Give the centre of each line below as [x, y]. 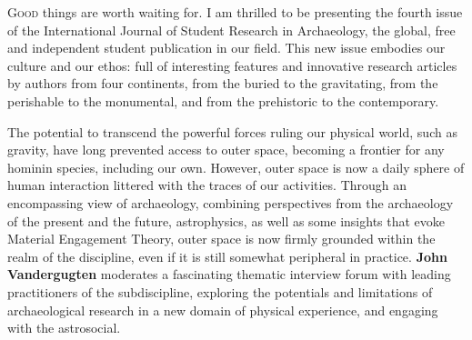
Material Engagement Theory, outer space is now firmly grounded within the [221, 239]
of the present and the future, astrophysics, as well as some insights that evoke [226, 220]
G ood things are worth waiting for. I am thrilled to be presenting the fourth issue [235, 12]
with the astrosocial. [64, 328]
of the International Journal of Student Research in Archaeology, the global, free [231, 30]
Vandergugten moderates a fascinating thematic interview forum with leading [229, 274]
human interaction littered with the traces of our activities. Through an [207, 185]
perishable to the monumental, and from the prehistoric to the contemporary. [223, 100]
